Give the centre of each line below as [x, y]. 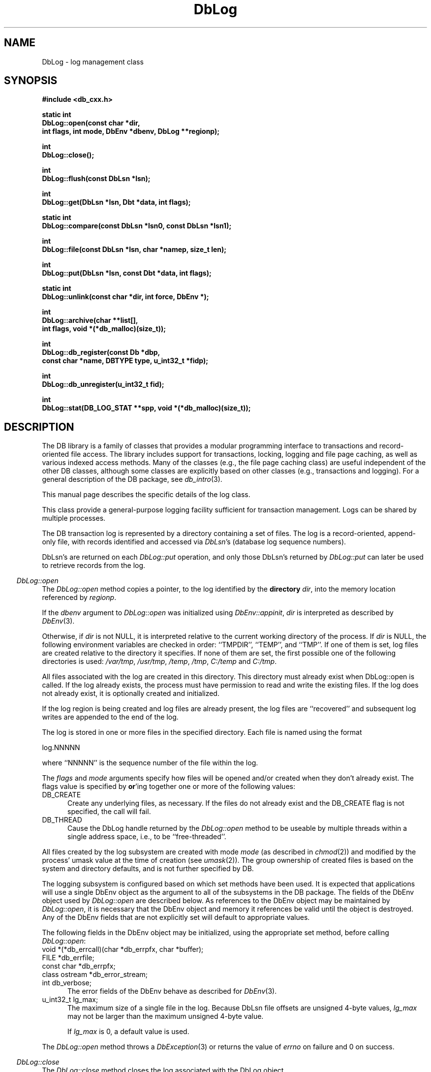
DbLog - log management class [93, 62]
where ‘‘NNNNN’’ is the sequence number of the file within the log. [150, 763]
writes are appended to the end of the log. [110, 717]
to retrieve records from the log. [94, 566]
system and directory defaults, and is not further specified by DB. [148, 869]
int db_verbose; [67, 983]
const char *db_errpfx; [79, 966]
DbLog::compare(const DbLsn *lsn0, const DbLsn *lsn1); [137, 226]
